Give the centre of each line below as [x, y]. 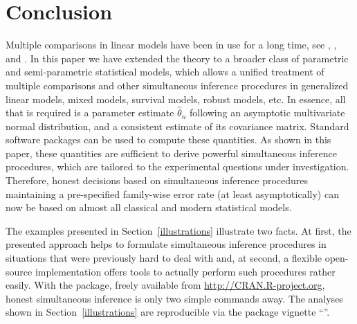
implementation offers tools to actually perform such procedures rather [185, 271]
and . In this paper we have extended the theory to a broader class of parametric [177, 58]
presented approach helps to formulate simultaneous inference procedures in [166, 244]
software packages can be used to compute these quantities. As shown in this [168, 139]
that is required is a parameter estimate [90, 112]
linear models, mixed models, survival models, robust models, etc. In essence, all [176, 99]
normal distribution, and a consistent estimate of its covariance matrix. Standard [177, 126]
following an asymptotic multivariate [267, 112]
